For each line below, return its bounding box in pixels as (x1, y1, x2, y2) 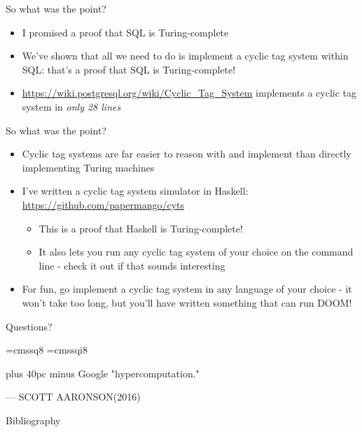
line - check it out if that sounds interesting (39, 258, 225, 272)
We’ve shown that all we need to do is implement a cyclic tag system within (22, 48, 349, 63)
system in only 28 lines (22, 99, 121, 113)
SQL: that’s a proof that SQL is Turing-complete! (22, 62, 236, 76)
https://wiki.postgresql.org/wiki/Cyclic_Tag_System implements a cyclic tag (22, 85, 357, 100)
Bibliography (6, 412, 61, 427)
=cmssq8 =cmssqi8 (6, 342, 88, 357)
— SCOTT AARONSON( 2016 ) (6, 389, 141, 404)
